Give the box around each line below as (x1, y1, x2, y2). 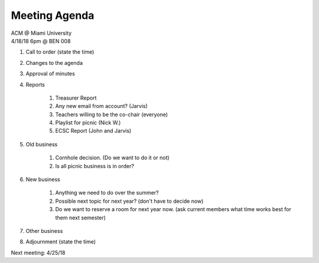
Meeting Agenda (11, 9, 95, 22)
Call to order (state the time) (25, 48, 95, 55)
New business (25, 176, 60, 183)
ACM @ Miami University (11, 29, 72, 37)
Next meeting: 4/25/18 (11, 249, 66, 256)
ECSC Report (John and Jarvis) (55, 127, 132, 134)
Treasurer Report (55, 94, 97, 101)
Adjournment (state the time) (25, 238, 96, 245)
